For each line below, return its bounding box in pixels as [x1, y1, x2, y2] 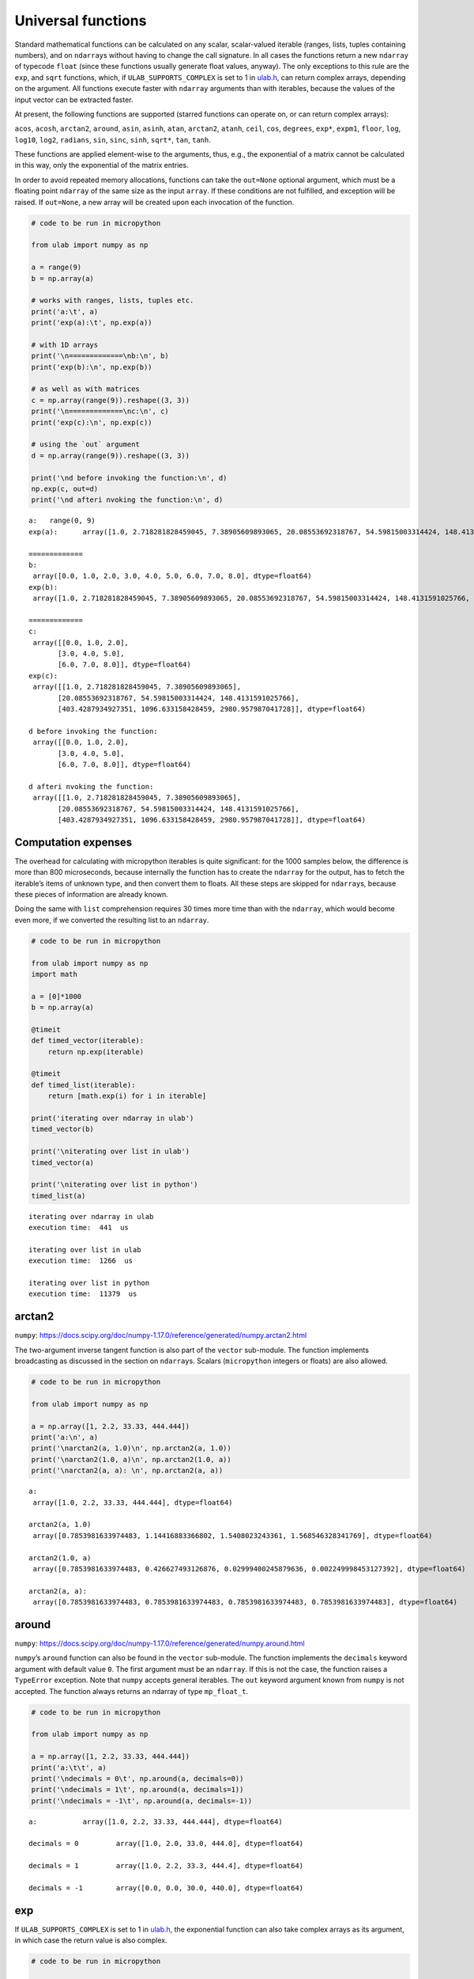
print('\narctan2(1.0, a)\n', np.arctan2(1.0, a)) [31, 1455, 232, 1464]
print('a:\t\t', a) [31, 1763, 107, 1772]
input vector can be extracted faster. [14, 95, 134, 104]
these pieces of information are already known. [14, 889, 169, 898]
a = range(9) [31, 263, 82, 272]
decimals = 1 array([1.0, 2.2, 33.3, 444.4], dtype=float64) [28, 1861, 304, 1871]
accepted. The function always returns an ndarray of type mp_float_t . [14, 1686, 249, 1696]
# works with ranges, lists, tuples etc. [31, 296, 194, 305]
